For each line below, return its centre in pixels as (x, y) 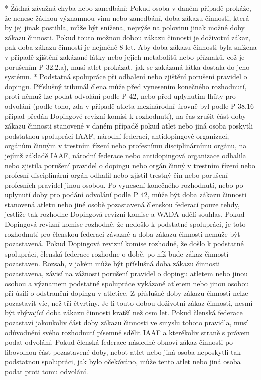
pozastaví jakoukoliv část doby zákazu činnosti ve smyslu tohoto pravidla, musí (126, 322)
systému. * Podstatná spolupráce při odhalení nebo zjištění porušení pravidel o (126, 77)
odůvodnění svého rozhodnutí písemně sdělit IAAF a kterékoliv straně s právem (127, 332)
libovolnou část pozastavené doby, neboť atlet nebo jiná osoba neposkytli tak (123, 352)
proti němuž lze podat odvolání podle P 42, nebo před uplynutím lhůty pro (120, 96)
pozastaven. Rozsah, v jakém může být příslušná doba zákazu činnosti (112, 263)
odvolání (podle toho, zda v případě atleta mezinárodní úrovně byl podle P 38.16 (129, 106)
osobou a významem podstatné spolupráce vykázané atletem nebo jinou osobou (127, 283)
